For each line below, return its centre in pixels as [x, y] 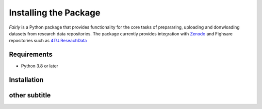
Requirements [31, 54]
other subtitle [30, 95]
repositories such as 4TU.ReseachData [48, 41]
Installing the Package [55, 13]
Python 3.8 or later [40, 66]
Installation [26, 80]
